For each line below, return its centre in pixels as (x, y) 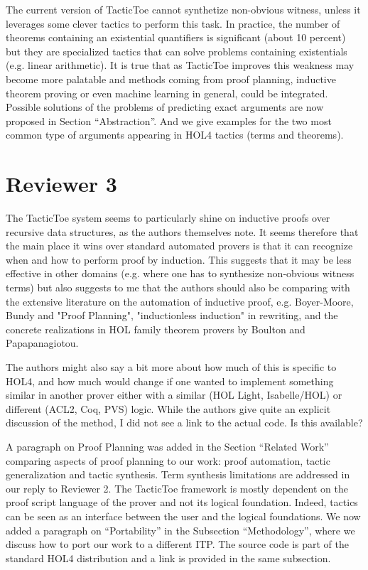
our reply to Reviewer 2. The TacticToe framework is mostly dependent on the (177, 488)
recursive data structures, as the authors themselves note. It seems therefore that (182, 231)
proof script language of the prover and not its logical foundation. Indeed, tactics (182, 502)
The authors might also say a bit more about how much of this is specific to (171, 367)
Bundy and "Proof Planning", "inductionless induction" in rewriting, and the (172, 315)
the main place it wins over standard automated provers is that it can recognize (179, 246)
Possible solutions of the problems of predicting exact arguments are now (165, 107)
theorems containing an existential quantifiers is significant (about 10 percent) (176, 37)
